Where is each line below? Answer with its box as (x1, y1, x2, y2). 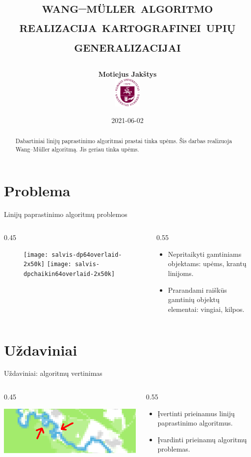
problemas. (157, 444, 190, 454)
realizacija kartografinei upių (19, 16, 236, 36)
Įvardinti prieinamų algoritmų (157, 434, 247, 444)
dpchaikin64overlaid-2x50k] (24, 271, 115, 278)
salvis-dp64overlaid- (51, 251, 122, 258)
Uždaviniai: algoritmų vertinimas (4, 368, 102, 378)
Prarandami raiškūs (168, 284, 227, 295)
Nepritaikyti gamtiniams (168, 248, 242, 259)
